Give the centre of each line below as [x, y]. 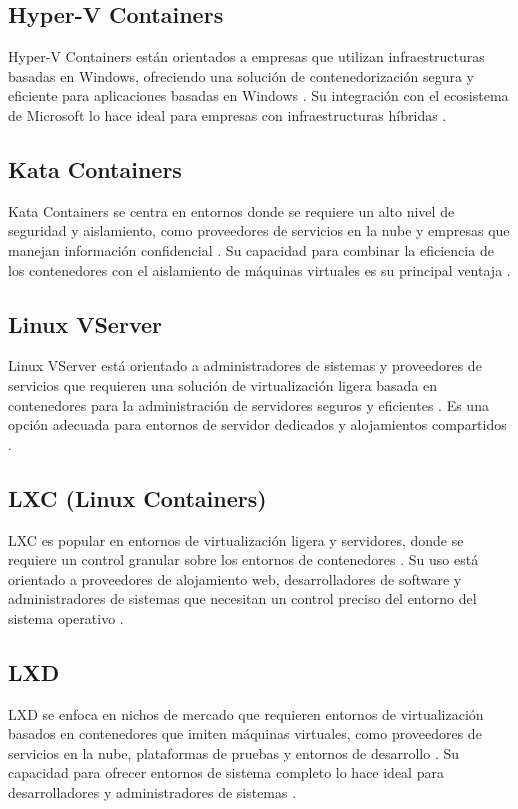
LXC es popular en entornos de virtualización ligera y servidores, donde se [236, 539]
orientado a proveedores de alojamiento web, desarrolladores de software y [235, 578]
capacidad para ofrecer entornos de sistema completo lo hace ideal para [226, 772]
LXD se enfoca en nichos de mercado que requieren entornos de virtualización [246, 713]
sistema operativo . [66, 617]
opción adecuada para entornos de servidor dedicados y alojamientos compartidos [257, 424]
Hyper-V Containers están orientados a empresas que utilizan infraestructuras [246, 56]
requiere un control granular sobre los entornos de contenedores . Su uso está [243, 559]
